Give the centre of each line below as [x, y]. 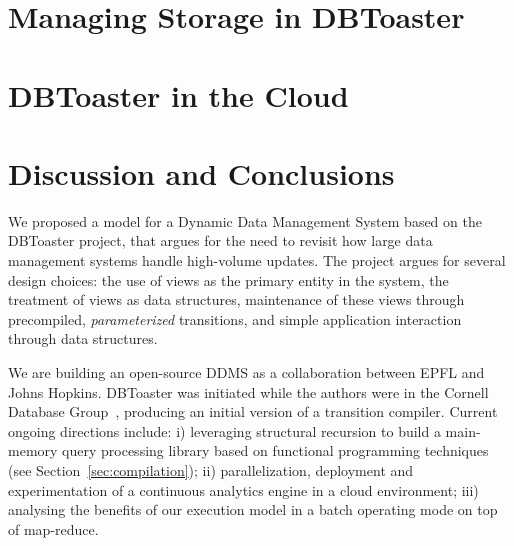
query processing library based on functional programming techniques [275, 450]
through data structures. [83, 338]
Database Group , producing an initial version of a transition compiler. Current [253, 411]
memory [33, 450]
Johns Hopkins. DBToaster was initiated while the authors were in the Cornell [248, 391]
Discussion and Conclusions [201, 172]
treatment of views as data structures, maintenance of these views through [236, 299]
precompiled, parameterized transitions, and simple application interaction [235, 318]
